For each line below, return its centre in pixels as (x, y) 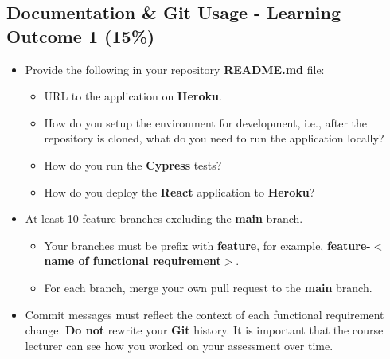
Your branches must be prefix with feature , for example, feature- (207, 245)
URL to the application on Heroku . (133, 96)
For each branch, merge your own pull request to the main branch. (208, 287)
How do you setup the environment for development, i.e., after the (206, 122)
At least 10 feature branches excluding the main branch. (164, 219)
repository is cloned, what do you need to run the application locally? (214, 138)
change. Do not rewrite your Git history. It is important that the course (204, 330)
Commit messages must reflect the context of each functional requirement (205, 314)
